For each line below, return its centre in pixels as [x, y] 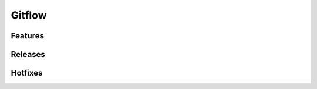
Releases [28, 54]
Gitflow [29, 15]
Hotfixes [27, 73]
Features [27, 36]
